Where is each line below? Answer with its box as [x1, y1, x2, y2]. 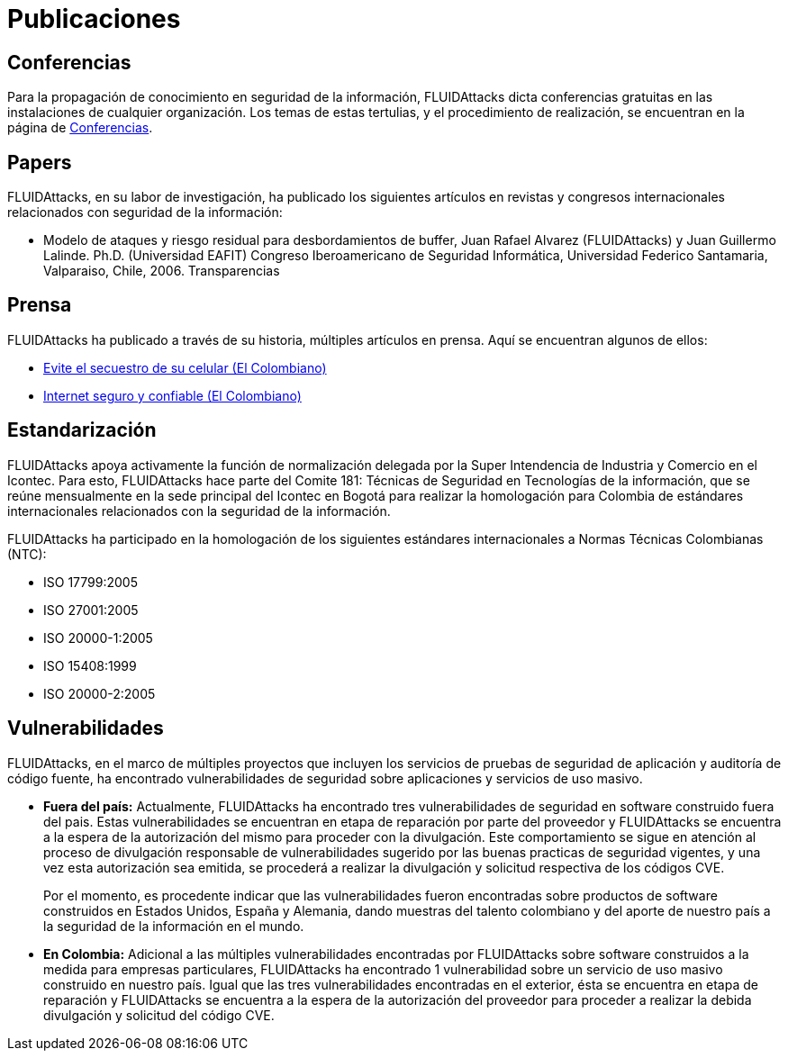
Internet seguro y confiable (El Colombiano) [43, 387, 302, 403]
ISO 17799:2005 [43, 574, 138, 590]
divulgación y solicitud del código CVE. [43, 1007, 275, 1023]
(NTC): [7, 546, 47, 562]
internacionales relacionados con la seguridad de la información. [7, 502, 391, 519]
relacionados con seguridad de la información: [7, 204, 283, 221]
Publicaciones [7, 4, 181, 34]
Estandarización [7, 419, 157, 442]
